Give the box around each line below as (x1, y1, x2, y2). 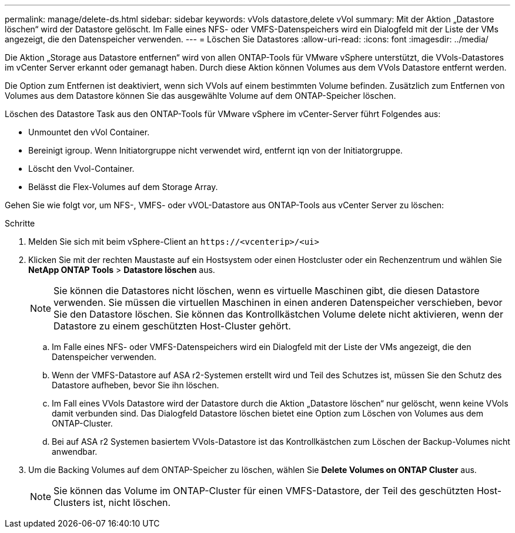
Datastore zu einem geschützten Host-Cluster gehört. (53, 320, 291, 332)
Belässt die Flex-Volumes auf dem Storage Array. (28, 182, 218, 192)
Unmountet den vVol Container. (28, 127, 150, 137)
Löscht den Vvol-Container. (28, 164, 135, 174)
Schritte (5, 218, 35, 228)
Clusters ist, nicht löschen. (53, 497, 171, 508)
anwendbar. (52, 447, 98, 457)
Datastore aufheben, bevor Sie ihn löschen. (52, 380, 219, 390)
